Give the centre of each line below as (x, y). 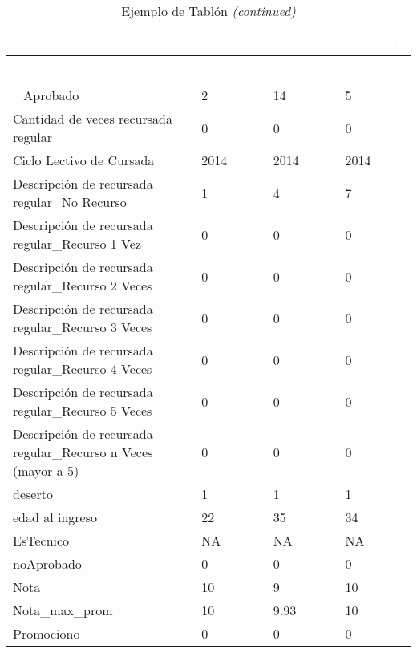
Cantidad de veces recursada (93, 118)
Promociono (47, 633)
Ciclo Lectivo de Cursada (84, 160)
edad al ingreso (55, 517)
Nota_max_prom (63, 610)
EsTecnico (41, 540)
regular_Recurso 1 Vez (77, 243)
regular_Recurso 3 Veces (83, 327)
